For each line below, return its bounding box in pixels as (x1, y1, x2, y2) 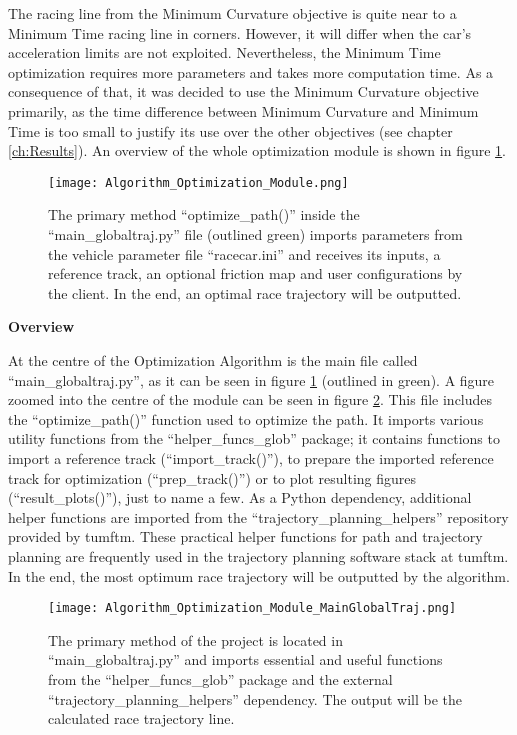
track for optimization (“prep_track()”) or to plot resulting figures (8, 467, 417, 488)
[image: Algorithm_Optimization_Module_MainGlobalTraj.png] (48, 601, 457, 616)
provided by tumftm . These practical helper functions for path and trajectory (8, 526, 483, 547)
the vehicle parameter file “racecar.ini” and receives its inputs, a (48, 243, 441, 264)
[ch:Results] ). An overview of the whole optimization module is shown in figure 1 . (8, 140, 506, 161)
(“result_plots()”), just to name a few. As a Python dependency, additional (8, 487, 472, 508)
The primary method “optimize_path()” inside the (48, 204, 360, 225)
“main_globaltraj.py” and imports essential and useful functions (48, 649, 443, 670)
